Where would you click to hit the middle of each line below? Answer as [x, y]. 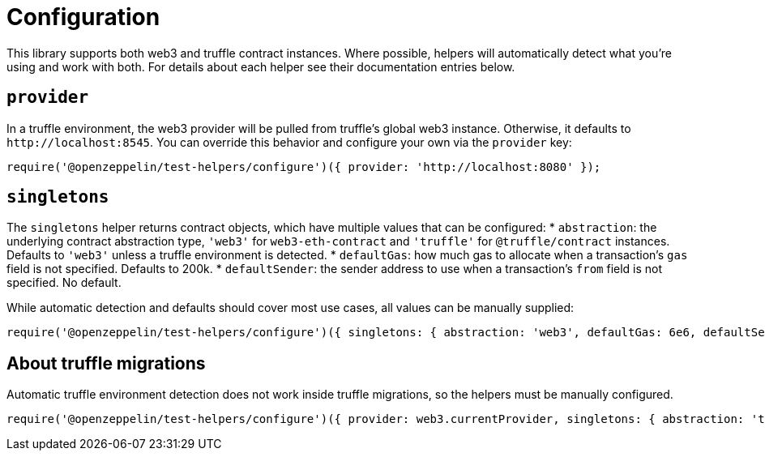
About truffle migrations [106, 363]
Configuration [83, 17]
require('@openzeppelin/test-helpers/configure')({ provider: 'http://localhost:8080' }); [304, 167]
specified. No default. [64, 283]
